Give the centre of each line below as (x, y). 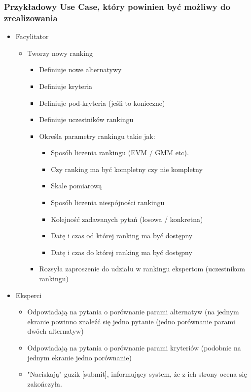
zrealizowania (31, 18)
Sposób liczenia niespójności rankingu (108, 202)
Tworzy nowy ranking (60, 53)
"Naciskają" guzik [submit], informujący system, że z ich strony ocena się (137, 374)
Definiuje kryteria (66, 86)
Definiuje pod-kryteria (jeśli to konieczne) (102, 103)
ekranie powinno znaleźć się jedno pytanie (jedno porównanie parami (131, 321)
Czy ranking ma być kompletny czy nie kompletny (127, 169)
